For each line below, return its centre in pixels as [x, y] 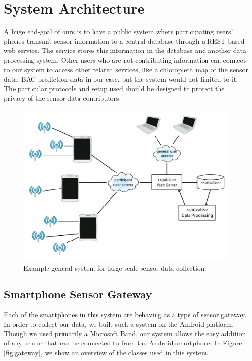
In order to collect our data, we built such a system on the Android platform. [119, 324]
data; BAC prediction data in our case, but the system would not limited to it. [121, 79]
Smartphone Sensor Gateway [78, 294]
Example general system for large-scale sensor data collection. [115, 267]
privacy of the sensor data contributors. [63, 98]
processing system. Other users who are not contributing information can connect [125, 60]
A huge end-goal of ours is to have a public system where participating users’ [118, 31]
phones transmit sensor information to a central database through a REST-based [124, 41]
